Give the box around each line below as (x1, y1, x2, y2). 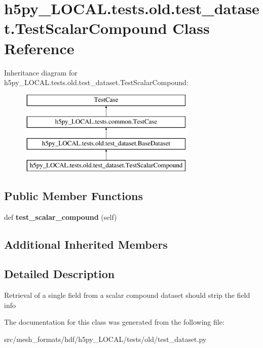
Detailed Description (4, 266, 115, 282)
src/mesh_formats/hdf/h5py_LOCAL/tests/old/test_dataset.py (4, 334, 207, 344)
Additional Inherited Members (4, 236, 168, 252)
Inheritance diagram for (4, 67, 78, 78)
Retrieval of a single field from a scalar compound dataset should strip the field (4, 290, 250, 300)
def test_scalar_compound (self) (4, 211, 117, 222)
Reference (4, 37, 74, 58)
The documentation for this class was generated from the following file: (4, 317, 224, 327)
